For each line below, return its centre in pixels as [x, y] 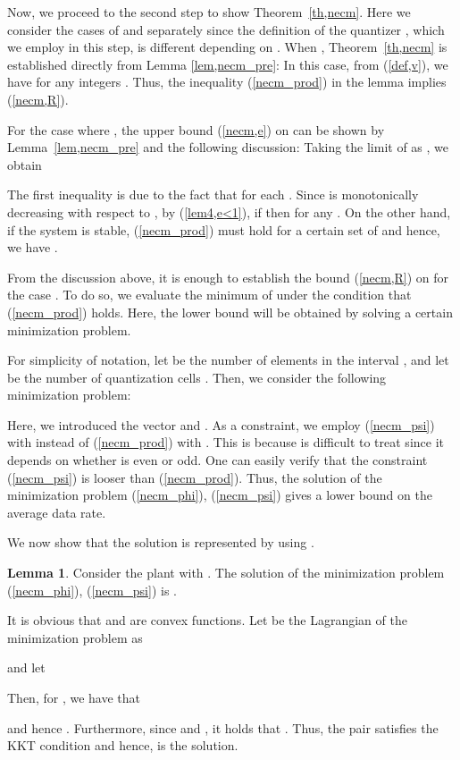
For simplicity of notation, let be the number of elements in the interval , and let [228, 360]
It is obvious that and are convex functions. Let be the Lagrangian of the [207, 620]
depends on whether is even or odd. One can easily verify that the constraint [217, 460]
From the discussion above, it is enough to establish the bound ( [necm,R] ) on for [228, 277]
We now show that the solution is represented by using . [161, 542]
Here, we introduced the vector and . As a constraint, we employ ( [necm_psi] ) [221, 424]
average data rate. [57, 512]
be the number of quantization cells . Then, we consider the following [197, 377]
